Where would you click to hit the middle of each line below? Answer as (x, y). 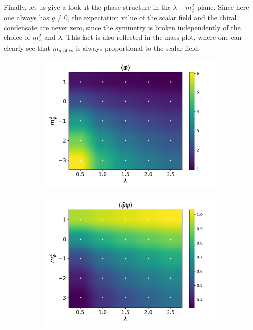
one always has (27, 18)
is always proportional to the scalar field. (138, 47)
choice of (17, 37)
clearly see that (27, 47)
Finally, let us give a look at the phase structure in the (87, 7)
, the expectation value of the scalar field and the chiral (152, 18)
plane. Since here (223, 7)
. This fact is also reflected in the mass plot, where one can (152, 37)
